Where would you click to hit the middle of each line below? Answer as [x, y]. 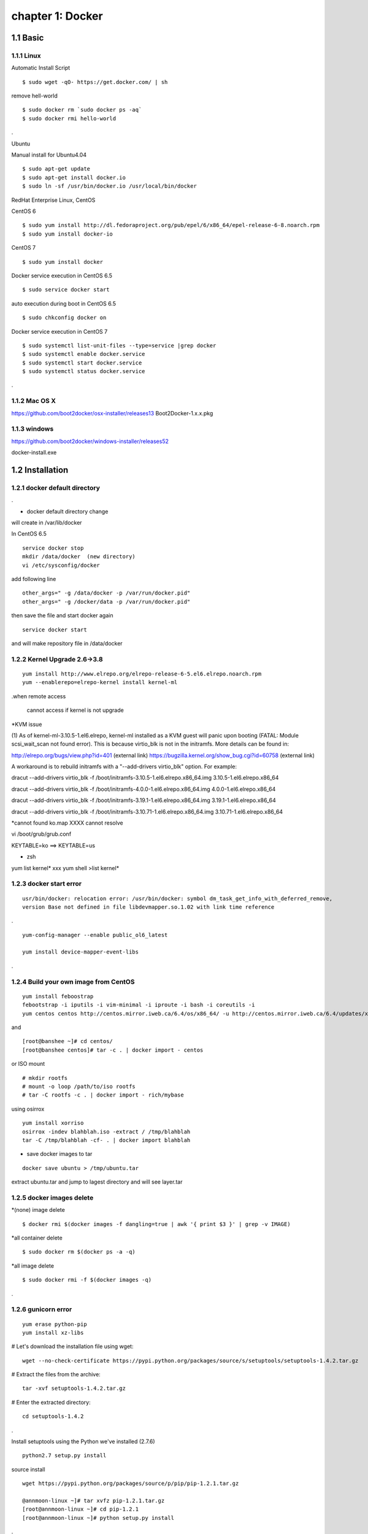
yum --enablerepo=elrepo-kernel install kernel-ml [100, 682]
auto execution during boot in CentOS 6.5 [64, 303]
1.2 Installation [40, 470]
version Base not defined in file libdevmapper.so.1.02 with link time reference [148, 907]
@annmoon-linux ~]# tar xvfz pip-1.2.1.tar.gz [94, 1501]
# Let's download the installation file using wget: [72, 1346]
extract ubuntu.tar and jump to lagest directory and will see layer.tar [97, 1182]
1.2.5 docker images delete [52, 1198]
